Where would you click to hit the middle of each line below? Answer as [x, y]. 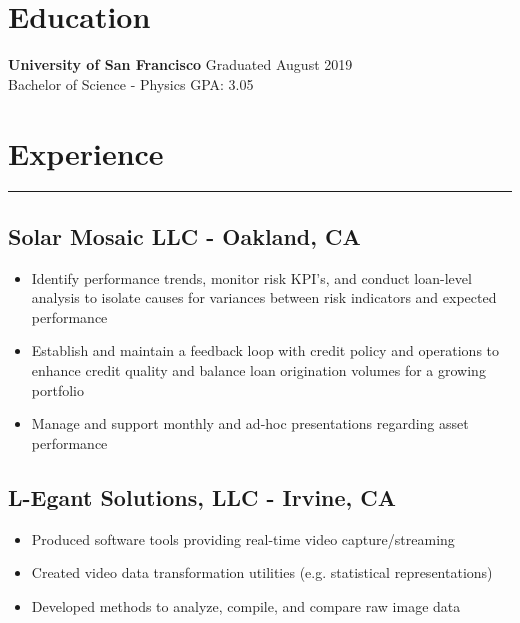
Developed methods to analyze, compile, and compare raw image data [246, 605]
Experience [86, 152]
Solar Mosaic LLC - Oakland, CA [184, 235]
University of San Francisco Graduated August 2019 [180, 64]
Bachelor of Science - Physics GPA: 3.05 [131, 83]
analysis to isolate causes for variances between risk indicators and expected [264, 297]
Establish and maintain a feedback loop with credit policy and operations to [265, 350]
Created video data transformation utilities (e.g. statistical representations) [262, 572]
